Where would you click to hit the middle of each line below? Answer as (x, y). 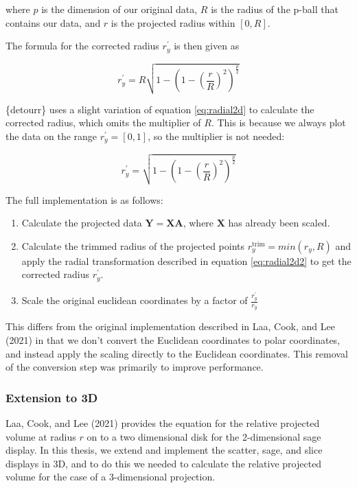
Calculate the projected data (82, 223)
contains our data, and (53, 22)
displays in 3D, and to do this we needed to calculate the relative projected (164, 463)
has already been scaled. (279, 223)
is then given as (207, 46)
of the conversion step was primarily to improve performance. (135, 367)
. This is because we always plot (278, 123)
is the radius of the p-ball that (275, 9)
